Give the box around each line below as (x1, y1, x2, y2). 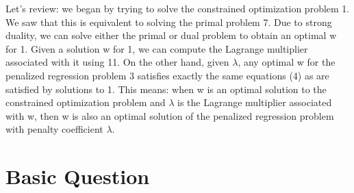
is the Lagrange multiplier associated (177, 95, 332, 110)
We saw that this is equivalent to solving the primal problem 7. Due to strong (5, 14, 332, 29)
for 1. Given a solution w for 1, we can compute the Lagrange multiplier (5, 41, 308, 55)
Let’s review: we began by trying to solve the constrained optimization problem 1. (5, 1, 350, 15)
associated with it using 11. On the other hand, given (5, 55, 229, 69)
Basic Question (5, 162, 150, 190)
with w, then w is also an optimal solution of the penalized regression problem (5, 108, 334, 123)
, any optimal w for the (238, 55, 336, 69)
